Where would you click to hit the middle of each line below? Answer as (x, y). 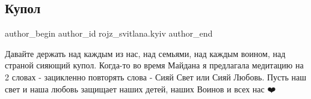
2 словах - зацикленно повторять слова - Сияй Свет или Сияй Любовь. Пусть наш (155, 76)
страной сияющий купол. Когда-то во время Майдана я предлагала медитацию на (154, 65)
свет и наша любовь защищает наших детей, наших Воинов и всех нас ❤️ (140, 88)
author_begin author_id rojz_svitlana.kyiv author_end (109, 33)
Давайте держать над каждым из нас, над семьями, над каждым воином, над (145, 53)
